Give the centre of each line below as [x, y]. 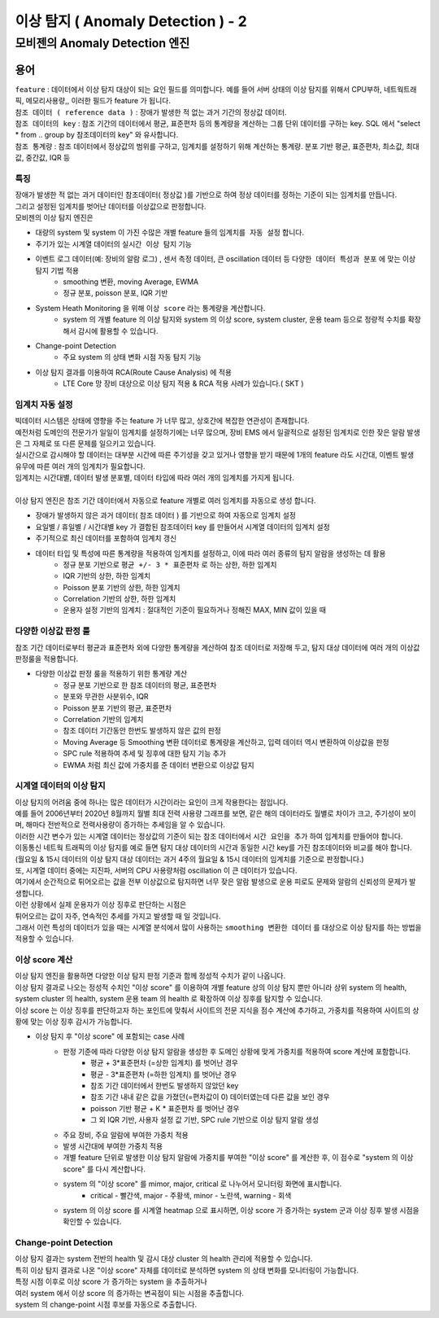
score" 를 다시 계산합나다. [104, 1169]
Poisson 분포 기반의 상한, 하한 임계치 [122, 587]
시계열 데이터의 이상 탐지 [60, 786]
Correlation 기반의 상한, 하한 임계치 [120, 599]
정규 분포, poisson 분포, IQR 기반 [115, 293]
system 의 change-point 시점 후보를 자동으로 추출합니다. [106, 1304]
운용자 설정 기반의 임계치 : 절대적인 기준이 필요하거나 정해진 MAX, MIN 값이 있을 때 [195, 610]
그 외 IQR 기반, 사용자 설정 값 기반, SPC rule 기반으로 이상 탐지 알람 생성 [205, 1120]
